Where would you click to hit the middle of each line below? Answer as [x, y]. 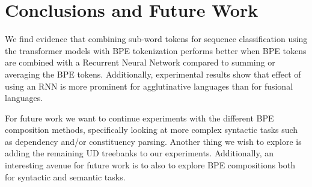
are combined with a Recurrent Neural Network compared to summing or [140, 62]
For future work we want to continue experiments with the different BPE [139, 118]
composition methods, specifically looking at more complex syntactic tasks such [151, 130]
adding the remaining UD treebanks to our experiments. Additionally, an [139, 153]
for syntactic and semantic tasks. [65, 176]
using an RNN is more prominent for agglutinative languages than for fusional [149, 86]
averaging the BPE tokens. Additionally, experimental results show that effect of [153, 74]
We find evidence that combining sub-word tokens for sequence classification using [156, 39]
